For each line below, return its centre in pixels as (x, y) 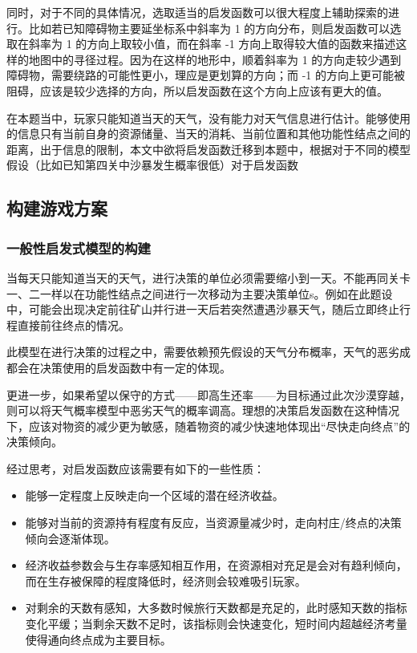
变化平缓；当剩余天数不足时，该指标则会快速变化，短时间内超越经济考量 (216, 624)
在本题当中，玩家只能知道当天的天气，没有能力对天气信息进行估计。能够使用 (208, 118)
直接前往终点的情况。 (73, 324)
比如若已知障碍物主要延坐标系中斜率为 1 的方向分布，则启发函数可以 (209, 28)
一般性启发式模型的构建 (79, 247)
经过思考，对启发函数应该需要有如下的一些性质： (136, 468)
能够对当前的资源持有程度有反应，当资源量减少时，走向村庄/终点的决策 (213, 523)
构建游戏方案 (57, 208)
